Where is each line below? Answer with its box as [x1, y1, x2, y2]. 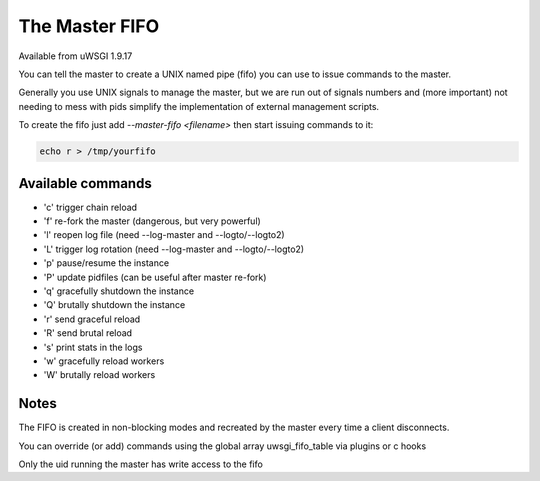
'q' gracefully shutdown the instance [43, 285, 195, 297]
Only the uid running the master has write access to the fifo [18, 458, 264, 470]
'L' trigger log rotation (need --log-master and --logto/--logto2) [43, 243, 305, 255]
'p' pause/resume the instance [43, 257, 170, 269]
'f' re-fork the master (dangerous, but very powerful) [43, 215, 262, 227]
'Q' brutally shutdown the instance [43, 299, 186, 311]
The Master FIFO [18, 15, 160, 37]
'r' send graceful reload [43, 313, 141, 325]
